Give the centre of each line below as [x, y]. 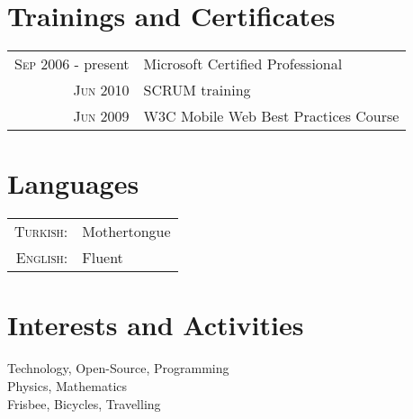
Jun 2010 [101, 90]
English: [42, 258]
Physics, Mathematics [67, 385]
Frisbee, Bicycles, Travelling [84, 403]
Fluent [103, 258]
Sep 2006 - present [72, 64]
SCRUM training [197, 90]
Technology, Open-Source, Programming [118, 368]
